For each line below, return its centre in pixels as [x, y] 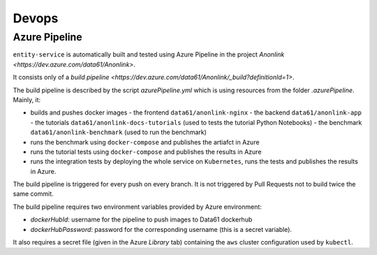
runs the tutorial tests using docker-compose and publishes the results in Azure [146, 152]
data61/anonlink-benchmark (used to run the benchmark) [119, 132]
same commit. [33, 194]
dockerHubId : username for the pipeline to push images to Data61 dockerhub [141, 219]
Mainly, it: [27, 100]
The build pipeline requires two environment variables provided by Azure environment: [137, 207]
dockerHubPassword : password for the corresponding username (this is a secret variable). [161, 229]
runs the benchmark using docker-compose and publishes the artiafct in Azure [145, 142]
